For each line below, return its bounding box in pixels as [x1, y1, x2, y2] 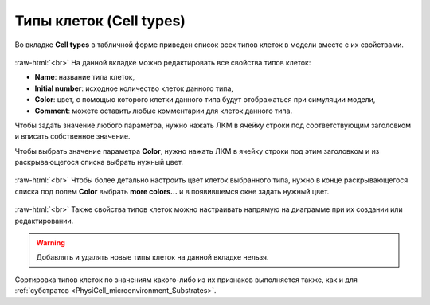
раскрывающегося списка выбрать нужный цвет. [14, 158, 183, 167]
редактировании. [14, 216, 74, 225]
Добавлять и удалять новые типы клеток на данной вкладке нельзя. [36, 252, 269, 262]
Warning [36, 238, 65, 248]
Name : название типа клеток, [34, 72, 135, 82]
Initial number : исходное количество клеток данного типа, [34, 84, 234, 93]
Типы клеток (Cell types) [14, 12, 186, 29]
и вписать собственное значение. [14, 131, 131, 141]
